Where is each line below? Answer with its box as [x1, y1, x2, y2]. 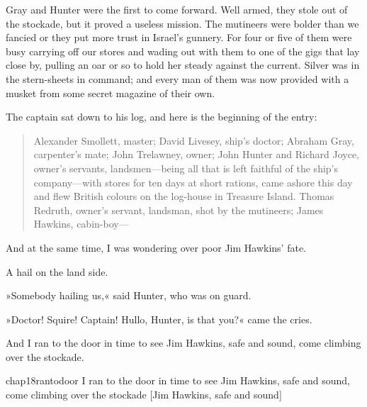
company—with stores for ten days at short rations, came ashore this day [33, 174, 353, 189]
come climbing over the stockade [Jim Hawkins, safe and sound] [6, 387, 282, 402]
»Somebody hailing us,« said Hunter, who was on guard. [6, 288, 252, 303]
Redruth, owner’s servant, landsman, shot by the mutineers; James [33, 202, 324, 217]
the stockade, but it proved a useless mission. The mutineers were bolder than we [6, 16, 359, 30]
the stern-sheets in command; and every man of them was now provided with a [6, 71, 349, 86]
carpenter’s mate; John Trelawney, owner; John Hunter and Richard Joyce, [33, 147, 360, 162]
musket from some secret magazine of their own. [6, 85, 215, 100]
